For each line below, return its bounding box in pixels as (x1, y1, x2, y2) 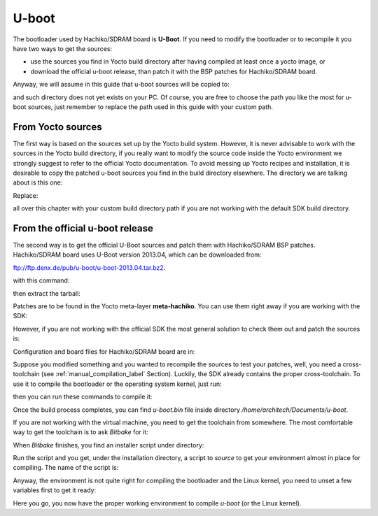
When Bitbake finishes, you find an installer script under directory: (13, 440, 204, 449)
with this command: (13, 276, 70, 285)
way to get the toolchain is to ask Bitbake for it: (13, 428, 148, 436)
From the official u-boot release (13, 222, 153, 234)
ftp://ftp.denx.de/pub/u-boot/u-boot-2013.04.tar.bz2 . (13, 263, 166, 272)
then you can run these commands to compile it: (13, 392, 153, 401)
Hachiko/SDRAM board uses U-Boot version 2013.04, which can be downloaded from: (13, 250, 262, 259)
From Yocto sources (13, 121, 102, 133)
